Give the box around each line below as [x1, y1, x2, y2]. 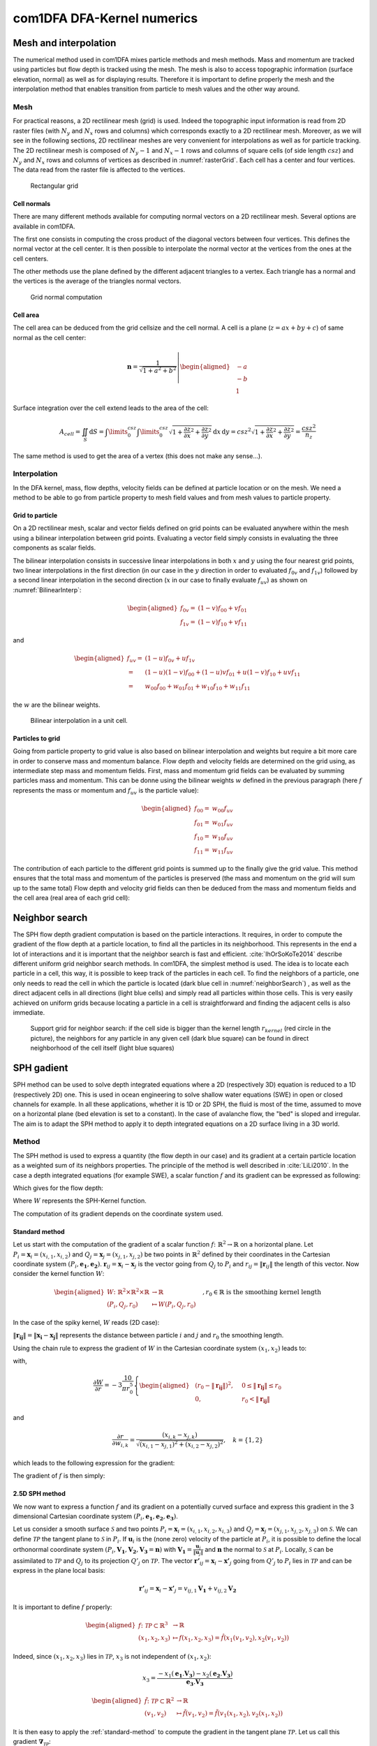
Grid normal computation [30, 293, 103, 301]
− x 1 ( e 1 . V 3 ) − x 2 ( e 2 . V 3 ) [158, 1669, 233, 1679]
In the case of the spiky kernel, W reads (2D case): [13, 1319, 160, 1327]
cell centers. [13, 254, 49, 263]
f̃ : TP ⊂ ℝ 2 [144, 1696, 175, 1705]
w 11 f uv [212, 846, 233, 856]
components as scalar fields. [13, 543, 96, 552]
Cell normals [13, 199, 51, 207]
